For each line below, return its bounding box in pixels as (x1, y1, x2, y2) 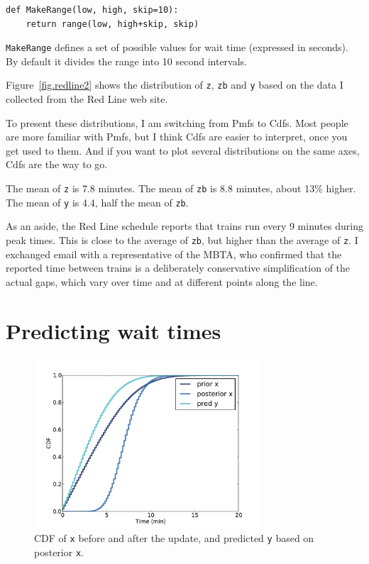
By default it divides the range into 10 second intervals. (6, 53, 248, 68)
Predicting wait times (6, 316, 221, 345)
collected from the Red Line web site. (6, 92, 168, 106)
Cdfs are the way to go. (6, 157, 108, 172)
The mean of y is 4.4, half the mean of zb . (6, 194, 189, 209)
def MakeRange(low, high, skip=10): (6, 5, 179, 15)
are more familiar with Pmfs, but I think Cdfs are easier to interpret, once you (6, 129, 348, 144)
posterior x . (34, 544, 84, 559)
